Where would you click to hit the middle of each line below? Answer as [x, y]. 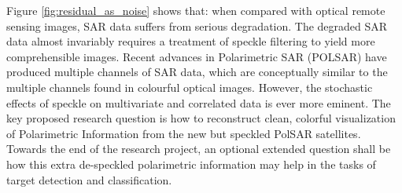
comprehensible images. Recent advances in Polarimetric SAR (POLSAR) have [197, 56]
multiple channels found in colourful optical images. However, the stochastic [190, 87]
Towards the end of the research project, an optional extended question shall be [199, 149]
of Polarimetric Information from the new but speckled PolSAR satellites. [184, 133]
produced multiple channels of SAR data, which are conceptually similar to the [197, 72]
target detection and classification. [89, 179]
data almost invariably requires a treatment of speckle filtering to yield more [191, 41]
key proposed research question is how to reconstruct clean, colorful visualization [201, 118]
